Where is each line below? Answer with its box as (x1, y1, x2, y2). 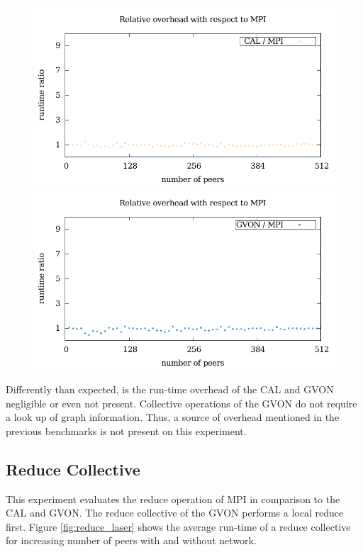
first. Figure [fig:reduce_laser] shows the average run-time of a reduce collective (6, 519, 351, 534)
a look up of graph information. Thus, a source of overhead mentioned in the (6, 410, 340, 424)
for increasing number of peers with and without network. (6, 533, 257, 548)
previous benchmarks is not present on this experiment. (6, 423, 247, 438)
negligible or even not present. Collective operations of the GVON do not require (6, 395, 357, 410)
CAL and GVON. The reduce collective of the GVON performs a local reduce (6, 505, 344, 520)
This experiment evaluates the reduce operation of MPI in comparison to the (6, 491, 340, 506)
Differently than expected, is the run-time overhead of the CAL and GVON (6, 381, 334, 396)
